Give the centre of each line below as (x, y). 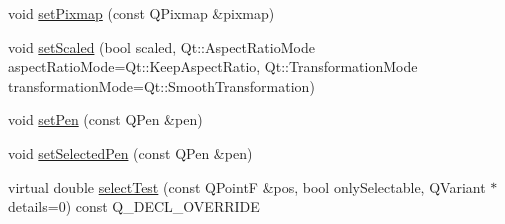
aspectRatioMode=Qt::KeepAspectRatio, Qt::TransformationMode (213, 66)
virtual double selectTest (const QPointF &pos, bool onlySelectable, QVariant (247, 186)
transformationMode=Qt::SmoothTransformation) (161, 85)
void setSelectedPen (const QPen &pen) (130, 152)
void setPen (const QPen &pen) (105, 119)
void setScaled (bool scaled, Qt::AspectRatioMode (161, 46)
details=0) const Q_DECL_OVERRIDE (134, 206)
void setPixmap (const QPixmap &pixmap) (141, 13)
